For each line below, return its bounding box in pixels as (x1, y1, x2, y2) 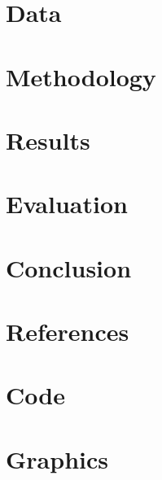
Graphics (6, 442, 108, 475)
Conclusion (6, 251, 132, 284)
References (6, 315, 129, 348)
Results (6, 123, 90, 156)
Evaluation (6, 187, 128, 220)
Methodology (6, 59, 156, 93)
